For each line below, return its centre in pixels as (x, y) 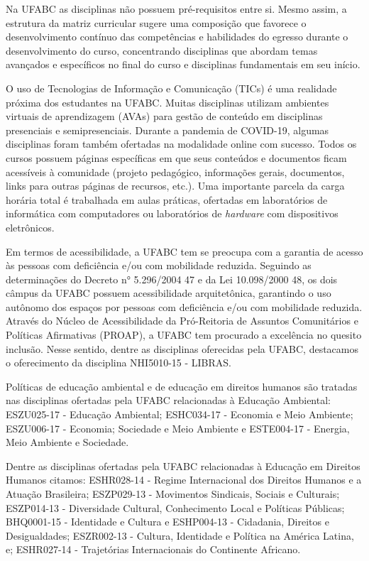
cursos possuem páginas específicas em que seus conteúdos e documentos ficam (176, 157)
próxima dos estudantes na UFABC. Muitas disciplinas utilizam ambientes (167, 102)
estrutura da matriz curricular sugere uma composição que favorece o (156, 22)
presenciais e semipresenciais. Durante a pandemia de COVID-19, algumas (167, 130)
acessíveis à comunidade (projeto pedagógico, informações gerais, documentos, (175, 171)
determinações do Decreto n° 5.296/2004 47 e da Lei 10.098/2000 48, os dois (172, 279)
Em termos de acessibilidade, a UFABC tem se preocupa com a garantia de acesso (184, 251)
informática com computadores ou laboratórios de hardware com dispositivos (172, 213)
